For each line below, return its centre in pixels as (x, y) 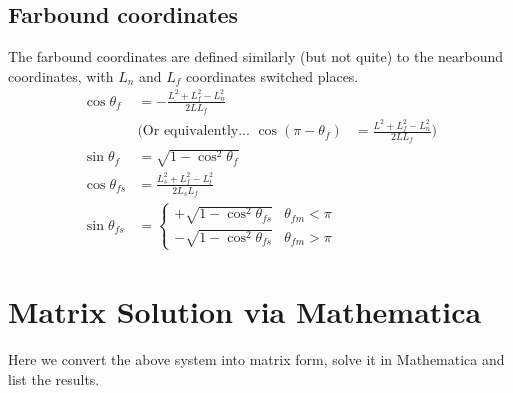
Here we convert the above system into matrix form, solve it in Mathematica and (256, 359)
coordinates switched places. (272, 75)
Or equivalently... (196, 131)
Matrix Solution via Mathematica (245, 311)
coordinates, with (61, 75)
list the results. (54, 378)
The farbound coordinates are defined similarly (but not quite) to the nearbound (256, 56)
